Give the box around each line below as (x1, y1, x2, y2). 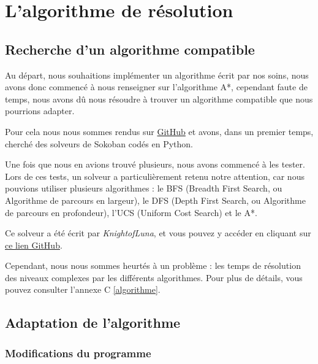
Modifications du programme (5, 345, 151, 360)
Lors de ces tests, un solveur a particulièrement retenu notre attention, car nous (5, 169, 305, 182)
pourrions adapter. (5, 104, 75, 117)
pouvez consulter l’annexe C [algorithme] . (5, 283, 161, 296)
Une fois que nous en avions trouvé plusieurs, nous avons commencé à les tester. (5, 158, 305, 171)
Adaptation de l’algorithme (5, 313, 181, 332)
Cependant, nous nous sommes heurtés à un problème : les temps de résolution (5, 259, 301, 272)
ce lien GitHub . (5, 238, 62, 251)
